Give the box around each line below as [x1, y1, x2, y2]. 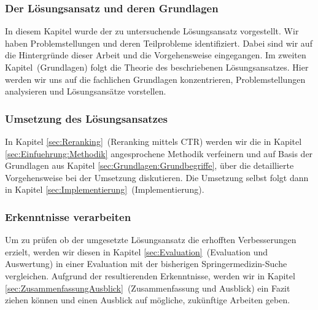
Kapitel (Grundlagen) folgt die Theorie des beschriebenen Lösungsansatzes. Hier [5, 61, 309, 73]
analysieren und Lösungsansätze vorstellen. [5, 85, 166, 98]
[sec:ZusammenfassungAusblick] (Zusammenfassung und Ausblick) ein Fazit [5, 281, 290, 294]
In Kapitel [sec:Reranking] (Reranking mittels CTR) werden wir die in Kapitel [5, 135, 302, 147]
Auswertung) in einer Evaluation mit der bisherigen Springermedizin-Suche [5, 257, 287, 270]
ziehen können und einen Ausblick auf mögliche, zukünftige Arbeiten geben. [5, 293, 290, 306]
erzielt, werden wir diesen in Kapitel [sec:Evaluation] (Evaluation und [5, 245, 268, 258]
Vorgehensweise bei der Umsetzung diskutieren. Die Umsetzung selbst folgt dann [5, 171, 309, 184]
